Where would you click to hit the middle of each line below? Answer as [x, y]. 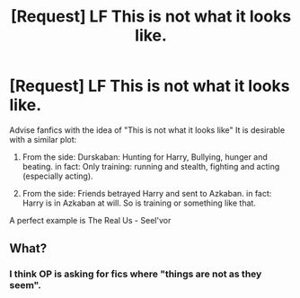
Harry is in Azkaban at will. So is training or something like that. [139, 203]
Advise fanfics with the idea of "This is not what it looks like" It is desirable [147, 130]
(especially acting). [57, 176]
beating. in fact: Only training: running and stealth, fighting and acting [151, 166]
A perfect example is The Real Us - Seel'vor [90, 220]
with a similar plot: [43, 139]
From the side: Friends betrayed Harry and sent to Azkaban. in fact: [147, 193]
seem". [26, 285]
